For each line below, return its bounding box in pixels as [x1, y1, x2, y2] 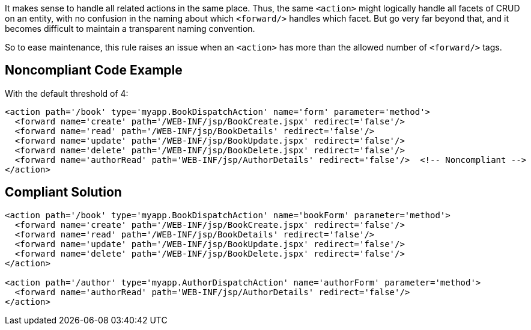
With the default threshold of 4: [5, 88, 129, 99]
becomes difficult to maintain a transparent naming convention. [5, 23, 255, 34]
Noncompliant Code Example [5, 63, 183, 78]
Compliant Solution [5, 185, 122, 200]
